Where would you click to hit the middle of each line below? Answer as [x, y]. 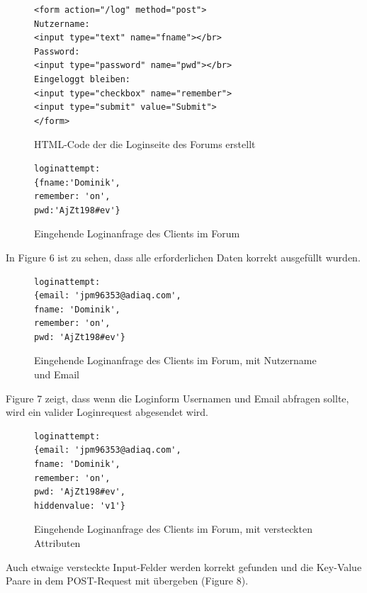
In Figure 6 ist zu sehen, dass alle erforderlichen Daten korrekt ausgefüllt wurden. [183, 257]
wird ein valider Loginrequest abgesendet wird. [107, 412]
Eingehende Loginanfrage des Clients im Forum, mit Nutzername [175, 360]
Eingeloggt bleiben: [83, 79]
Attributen [57, 543]
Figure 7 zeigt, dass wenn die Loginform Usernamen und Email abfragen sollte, [177, 398]
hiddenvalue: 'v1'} [80, 506]
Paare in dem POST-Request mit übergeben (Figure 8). [127, 581]
